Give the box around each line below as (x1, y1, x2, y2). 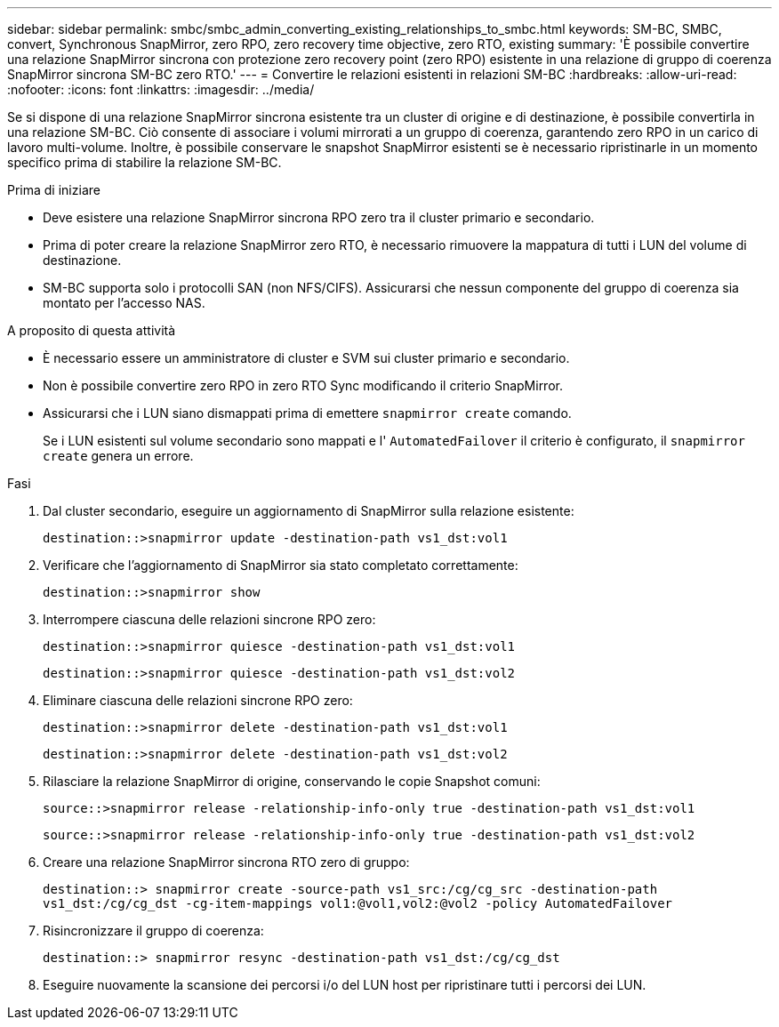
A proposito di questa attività (7, 323, 176, 338)
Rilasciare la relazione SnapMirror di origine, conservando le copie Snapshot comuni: (43, 774, 541, 789)
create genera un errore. (43, 448, 194, 463)
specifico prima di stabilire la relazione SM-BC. (7, 155, 282, 170)
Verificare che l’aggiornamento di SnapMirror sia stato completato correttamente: (43, 558, 518, 573)
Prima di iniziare (7, 182, 100, 197)
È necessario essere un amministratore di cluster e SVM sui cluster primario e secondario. (43, 350, 570, 365)
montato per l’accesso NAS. (43, 295, 205, 310)
